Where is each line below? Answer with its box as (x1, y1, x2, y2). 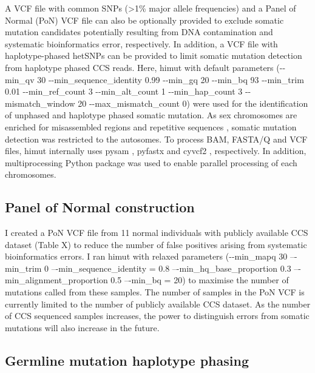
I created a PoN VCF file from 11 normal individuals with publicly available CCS (5, 226, 308, 239)
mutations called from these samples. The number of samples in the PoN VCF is (5, 286, 305, 298)
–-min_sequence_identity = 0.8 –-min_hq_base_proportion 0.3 (51, 261, 291, 274)
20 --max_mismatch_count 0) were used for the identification (78, 96, 308, 109)
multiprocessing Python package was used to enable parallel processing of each (5, 156, 297, 169)
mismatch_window (5, 96, 75, 109)
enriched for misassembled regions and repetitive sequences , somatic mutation (5, 120, 297, 133)
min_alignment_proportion (5, 274, 108, 286)
